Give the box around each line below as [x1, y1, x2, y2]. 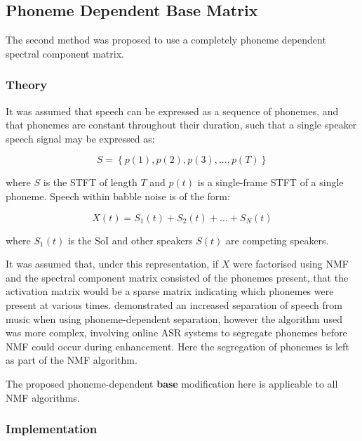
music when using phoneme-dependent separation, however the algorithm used [6, 311, 342, 326]
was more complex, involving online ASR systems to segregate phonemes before [6, 325, 347, 340]
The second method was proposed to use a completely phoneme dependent [6, 32, 326, 47]
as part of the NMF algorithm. [6, 353, 138, 367]
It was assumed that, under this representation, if [6, 256, 219, 271]
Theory [6, 76, 48, 93]
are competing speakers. [226, 232, 329, 247]
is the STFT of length [43, 175, 138, 190]
